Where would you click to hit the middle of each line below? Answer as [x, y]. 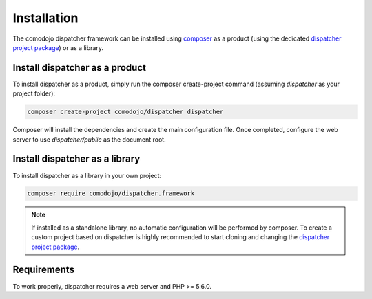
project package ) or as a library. [58, 47]
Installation [45, 18]
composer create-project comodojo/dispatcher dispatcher [125, 112]
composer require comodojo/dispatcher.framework [111, 193]
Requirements [44, 270]
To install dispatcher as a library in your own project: [87, 175]
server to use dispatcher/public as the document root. [89, 139]
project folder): [34, 93]
